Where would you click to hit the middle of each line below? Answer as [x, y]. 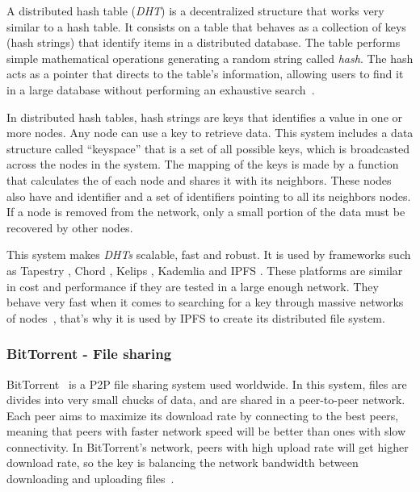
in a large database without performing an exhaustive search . [161, 89]
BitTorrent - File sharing [89, 354]
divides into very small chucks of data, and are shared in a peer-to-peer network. [206, 400]
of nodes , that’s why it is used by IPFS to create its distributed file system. [196, 317]
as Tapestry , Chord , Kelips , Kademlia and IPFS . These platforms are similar [205, 270]
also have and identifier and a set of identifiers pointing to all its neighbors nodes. [209, 196]
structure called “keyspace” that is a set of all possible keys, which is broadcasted [208, 148]
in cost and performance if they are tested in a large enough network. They [193, 286]
